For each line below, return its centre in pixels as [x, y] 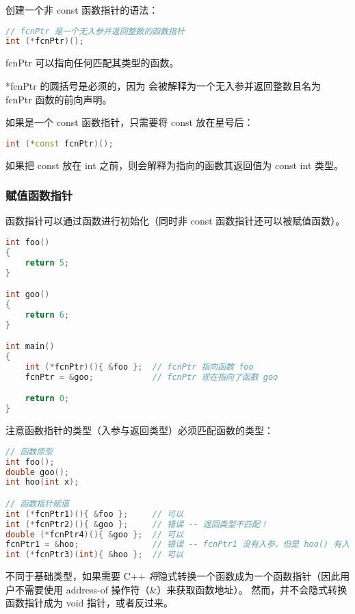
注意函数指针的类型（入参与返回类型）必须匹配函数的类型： [140, 430]
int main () [30, 347]
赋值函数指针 [39, 195]
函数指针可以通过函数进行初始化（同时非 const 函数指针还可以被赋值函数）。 [175, 221]
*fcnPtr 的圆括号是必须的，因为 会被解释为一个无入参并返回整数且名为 [163, 85]
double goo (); [38, 472]
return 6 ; [47, 315]
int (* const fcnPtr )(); [60, 143]
